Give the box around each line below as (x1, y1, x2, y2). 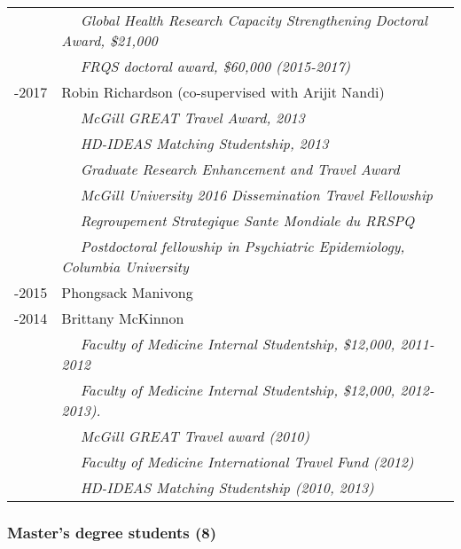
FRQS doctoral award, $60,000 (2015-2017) (80, 56, 351, 76)
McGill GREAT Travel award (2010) (80, 426, 310, 446)
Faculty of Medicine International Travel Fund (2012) (80, 451, 414, 472)
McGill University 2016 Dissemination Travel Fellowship (80, 184, 434, 205)
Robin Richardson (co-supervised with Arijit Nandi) (61, 82, 385, 102)
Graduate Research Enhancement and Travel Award (80, 159, 400, 179)
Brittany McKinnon (61, 308, 184, 328)
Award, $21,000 (61, 30, 158, 51)
